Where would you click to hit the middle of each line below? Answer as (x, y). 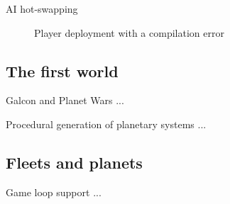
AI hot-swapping (42, 8)
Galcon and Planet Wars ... (65, 100)
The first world (62, 70)
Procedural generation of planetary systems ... (106, 124)
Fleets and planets (74, 162)
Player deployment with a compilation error (129, 32)
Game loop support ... (54, 192)
